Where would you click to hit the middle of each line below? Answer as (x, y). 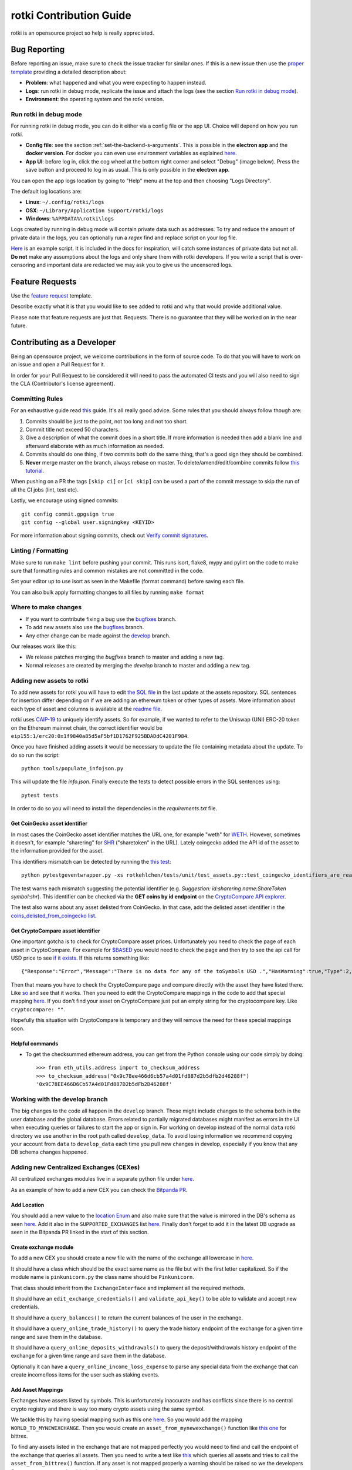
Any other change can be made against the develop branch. (98, 636)
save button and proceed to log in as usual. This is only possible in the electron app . (128, 170)
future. (19, 326)
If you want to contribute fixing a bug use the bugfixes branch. (101, 619)
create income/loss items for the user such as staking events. (85, 1375)
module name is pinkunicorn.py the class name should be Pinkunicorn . (103, 1277)
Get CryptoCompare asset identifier (55, 931)
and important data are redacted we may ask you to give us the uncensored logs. (134, 265)
